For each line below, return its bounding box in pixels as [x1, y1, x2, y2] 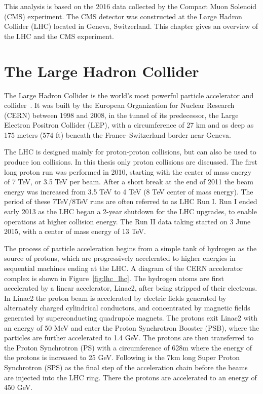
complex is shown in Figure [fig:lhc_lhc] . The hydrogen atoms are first [4, 272, 224, 283]
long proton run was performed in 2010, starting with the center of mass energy [4, 166, 252, 177]
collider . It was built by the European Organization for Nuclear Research [4, 100, 235, 110]
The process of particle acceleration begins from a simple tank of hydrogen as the [4, 243, 257, 253]
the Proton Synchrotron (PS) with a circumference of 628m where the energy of [4, 342, 252, 352]
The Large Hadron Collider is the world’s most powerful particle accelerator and [4, 90, 254, 100]
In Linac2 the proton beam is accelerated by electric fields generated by [4, 292, 227, 303]
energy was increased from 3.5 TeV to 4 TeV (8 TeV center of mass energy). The [4, 186, 253, 196]
